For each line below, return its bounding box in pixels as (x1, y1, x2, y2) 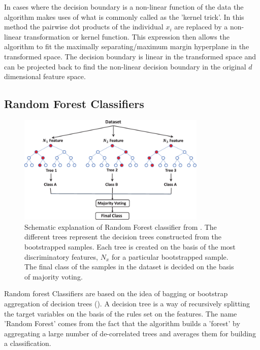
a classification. (4, 338, 51, 348)
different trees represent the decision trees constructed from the (24, 231, 221, 242)
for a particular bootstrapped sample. (111, 251, 229, 262)
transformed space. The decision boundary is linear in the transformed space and (4, 51, 256, 61)
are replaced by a (174, 21, 228, 32)
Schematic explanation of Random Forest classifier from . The (24, 221, 217, 232)
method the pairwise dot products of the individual (4, 21, 164, 32)
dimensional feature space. (4, 71, 86, 82)
